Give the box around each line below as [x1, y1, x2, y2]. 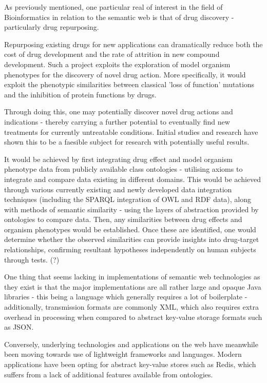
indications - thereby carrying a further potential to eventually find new [4, 116, 230, 127]
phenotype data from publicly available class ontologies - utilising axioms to [4, 164, 243, 174]
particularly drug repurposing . [4, 22, 99, 32]
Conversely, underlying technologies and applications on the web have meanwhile [4, 338, 258, 349]
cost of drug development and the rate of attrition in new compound [4, 49, 220, 59]
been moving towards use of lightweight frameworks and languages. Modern [4, 349, 242, 359]
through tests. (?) [4, 254, 60, 265]
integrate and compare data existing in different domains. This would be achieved [4, 173, 261, 184]
